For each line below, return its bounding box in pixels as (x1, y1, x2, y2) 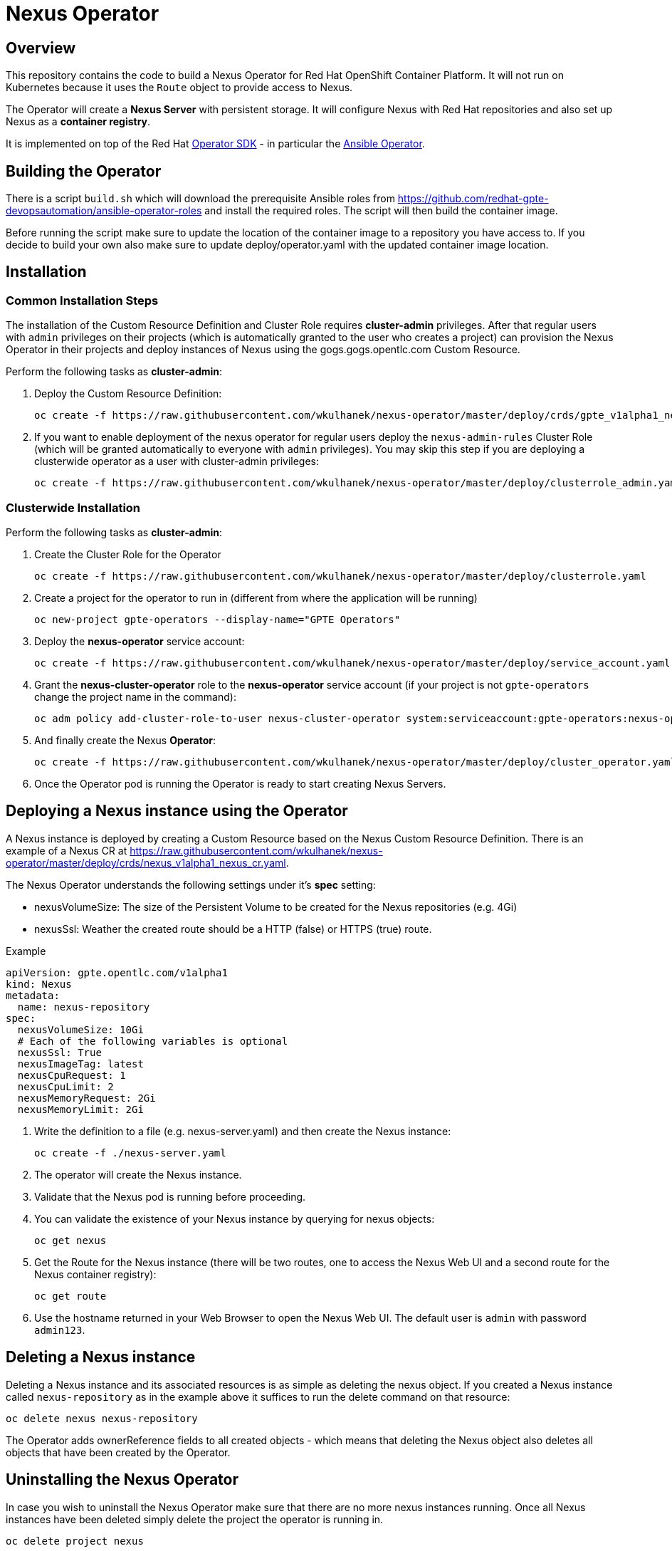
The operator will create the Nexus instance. (34, 1168, 242, 1181)
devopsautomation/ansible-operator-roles (6, 204, 202, 217)
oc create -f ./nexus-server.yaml (34, 1147, 226, 1159)
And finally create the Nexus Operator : (34, 733, 216, 746)
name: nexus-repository (17, 1001, 150, 1013)
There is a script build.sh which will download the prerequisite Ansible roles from (6, 192, 395, 205)
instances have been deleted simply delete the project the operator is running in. (6, 1513, 384, 1525)
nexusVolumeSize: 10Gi (17, 1023, 144, 1035)
